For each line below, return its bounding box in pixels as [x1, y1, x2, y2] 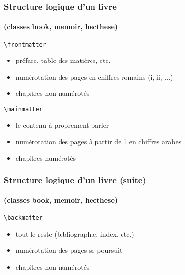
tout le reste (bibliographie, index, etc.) [15, 228, 134, 239]
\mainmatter [4, 106, 43, 113]
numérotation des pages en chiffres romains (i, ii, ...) [15, 71, 173, 82]
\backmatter [4, 214, 43, 222]
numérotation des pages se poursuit [15, 245, 123, 255]
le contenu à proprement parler [15, 120, 109, 130]
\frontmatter [4, 41, 46, 48]
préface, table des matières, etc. [15, 55, 111, 65]
